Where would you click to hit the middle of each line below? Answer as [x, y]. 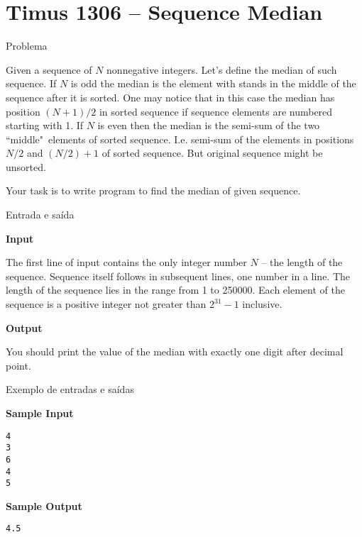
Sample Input [40, 413]
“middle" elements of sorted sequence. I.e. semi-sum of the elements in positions [180, 139]
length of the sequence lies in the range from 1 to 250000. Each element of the [175, 290]
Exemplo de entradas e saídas [70, 389]
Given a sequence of [49, 69]
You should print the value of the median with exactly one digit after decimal [175, 351]
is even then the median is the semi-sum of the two [209, 125]
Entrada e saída [40, 215]
